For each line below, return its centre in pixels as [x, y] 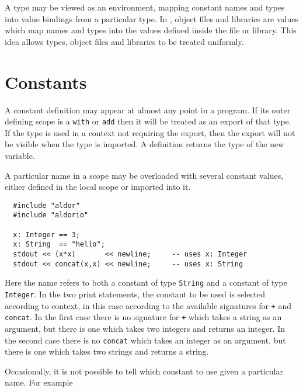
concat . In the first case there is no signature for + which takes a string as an [143, 317]
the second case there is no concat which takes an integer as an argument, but [145, 340]
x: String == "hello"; [59, 244]
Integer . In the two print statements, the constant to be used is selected [135, 294]
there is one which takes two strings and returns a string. [107, 351]
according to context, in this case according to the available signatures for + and [148, 305]
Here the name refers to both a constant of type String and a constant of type [146, 282]
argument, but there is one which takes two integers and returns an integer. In [145, 328]
